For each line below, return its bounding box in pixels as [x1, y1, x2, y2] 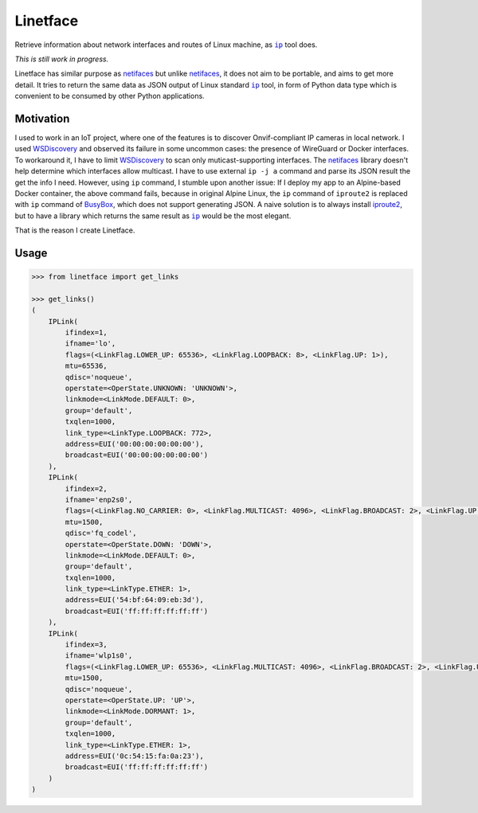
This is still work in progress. [14, 54, 109, 64]
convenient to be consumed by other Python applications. [14, 92, 205, 101]
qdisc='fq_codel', [65, 529, 137, 537]
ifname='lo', [65, 339, 116, 348]
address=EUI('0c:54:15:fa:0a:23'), [65, 751, 205, 760]
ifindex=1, [65, 328, 108, 338]
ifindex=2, [65, 484, 108, 493]
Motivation [14, 111, 70, 125]
